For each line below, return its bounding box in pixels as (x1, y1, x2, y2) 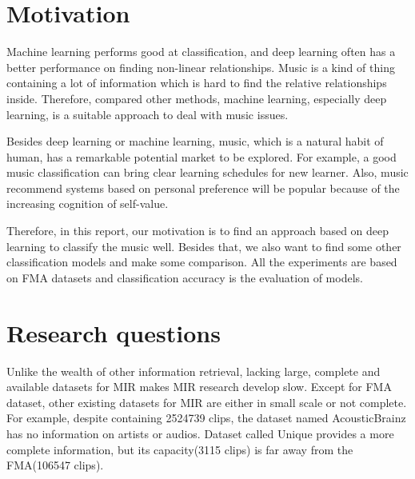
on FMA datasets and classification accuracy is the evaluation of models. (6, 269, 363, 285)
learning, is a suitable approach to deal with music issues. (6, 106, 289, 122)
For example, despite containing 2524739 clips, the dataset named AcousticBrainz (6, 409, 406, 426)
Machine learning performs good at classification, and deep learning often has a (6, 43, 396, 60)
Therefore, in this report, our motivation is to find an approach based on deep (6, 222, 389, 239)
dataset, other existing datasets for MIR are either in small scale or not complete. (6, 393, 407, 410)
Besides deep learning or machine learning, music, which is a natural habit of (6, 133, 384, 150)
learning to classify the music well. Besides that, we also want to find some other (6, 238, 401, 254)
